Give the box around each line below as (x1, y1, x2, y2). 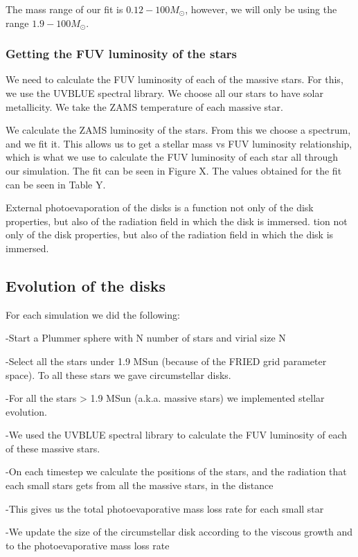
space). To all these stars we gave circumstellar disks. (6, 367, 231, 382)
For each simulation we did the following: (6, 307, 180, 321)
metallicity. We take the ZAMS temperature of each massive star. (6, 99, 283, 114)
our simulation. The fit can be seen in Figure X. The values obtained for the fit (6, 163, 342, 177)
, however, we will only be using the (185, 2, 337, 16)
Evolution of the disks (6, 274, 166, 296)
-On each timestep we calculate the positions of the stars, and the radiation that (6, 464, 347, 479)
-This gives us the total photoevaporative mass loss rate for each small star (6, 501, 324, 515)
